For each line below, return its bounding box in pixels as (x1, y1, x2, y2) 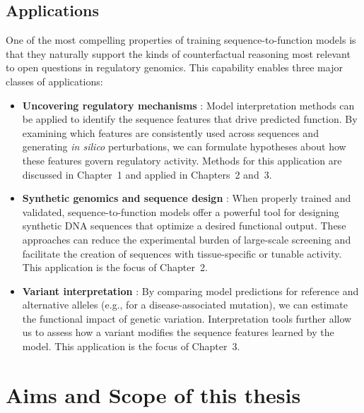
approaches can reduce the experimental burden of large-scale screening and (22, 232, 351, 246)
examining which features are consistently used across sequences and (22, 125, 319, 140)
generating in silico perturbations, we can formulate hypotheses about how (22, 139, 346, 154)
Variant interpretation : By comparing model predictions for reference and (22, 283, 359, 298)
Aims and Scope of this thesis (6, 380, 301, 409)
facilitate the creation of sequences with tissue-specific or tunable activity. (22, 246, 342, 261)
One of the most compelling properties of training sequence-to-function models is (6, 32, 356, 47)
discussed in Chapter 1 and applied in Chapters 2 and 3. (22, 167, 272, 181)
